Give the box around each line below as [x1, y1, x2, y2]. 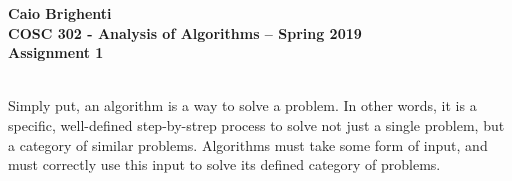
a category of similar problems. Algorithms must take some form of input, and [8, 134, 488, 155]
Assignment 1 [8, 42, 104, 63]
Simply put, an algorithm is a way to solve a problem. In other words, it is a [8, 95, 477, 116]
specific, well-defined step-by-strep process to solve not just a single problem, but [8, 114, 505, 135]
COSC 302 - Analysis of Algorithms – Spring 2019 [8, 22, 362, 43]
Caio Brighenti [8, 3, 112, 23]
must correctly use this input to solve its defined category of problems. [8, 154, 441, 175]
